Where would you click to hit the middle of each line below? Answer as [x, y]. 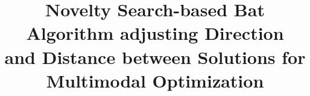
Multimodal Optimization [155, 80]
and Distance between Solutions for [155, 56]
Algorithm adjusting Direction [155, 33]
